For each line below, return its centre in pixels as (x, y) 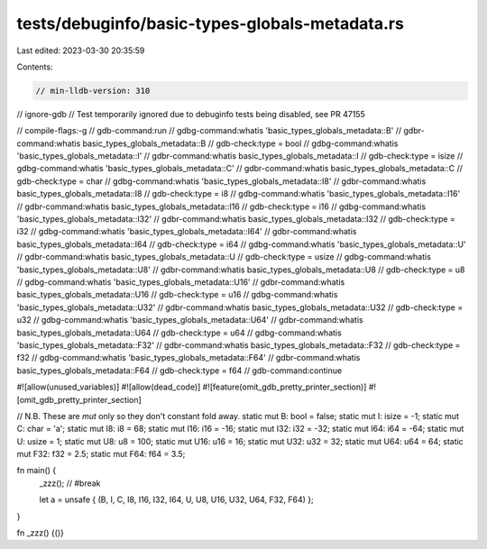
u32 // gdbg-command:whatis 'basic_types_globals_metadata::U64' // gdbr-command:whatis (190, 320)
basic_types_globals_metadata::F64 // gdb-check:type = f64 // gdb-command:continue (179, 371)
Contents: (35, 67)
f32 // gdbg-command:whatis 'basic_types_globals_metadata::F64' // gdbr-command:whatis (188, 358)
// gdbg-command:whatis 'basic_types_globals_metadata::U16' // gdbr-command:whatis (181, 282)
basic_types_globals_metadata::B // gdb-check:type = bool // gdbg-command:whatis (240, 143)
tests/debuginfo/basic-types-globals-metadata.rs (211, 23)
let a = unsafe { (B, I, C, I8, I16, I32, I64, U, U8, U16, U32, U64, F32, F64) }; (177, 499)
